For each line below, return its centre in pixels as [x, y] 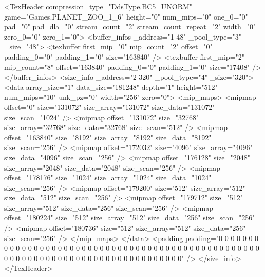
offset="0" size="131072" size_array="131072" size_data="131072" [110, 107]
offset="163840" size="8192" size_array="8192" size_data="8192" [108, 137]
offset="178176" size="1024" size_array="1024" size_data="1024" [108, 178]
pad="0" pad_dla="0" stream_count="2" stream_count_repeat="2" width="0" [130, 26]
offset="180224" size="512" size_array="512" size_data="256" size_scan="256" [130, 218]
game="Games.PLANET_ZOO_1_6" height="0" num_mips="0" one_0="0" [126, 16]
